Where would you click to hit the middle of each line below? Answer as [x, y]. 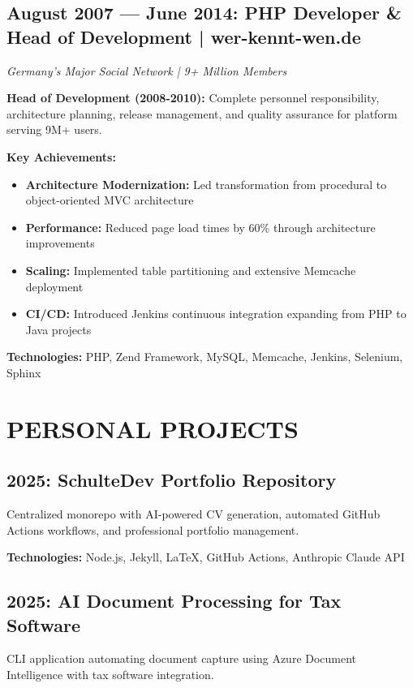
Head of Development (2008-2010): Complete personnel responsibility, [193, 98]
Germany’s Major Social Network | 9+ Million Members [147, 70]
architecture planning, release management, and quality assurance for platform [202, 113]
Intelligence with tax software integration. [110, 675]
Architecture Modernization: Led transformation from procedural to [206, 184]
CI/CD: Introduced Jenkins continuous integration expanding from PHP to [216, 314]
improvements [60, 243]
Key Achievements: [61, 156]
